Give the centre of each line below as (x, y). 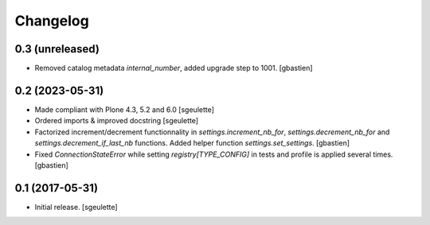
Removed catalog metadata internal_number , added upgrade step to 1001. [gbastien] (174, 68)
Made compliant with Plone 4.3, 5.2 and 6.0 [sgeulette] (125, 109)
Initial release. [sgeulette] (76, 207)
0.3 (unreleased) (57, 49)
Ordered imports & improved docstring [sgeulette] (117, 121)
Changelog (52, 21)
